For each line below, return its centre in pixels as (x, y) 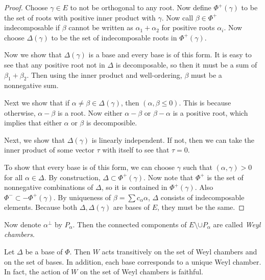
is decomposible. (112, 123)
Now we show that (33, 55)
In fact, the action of (37, 272)
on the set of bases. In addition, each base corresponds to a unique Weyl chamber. (133, 261)
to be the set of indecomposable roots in (114, 37)
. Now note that (168, 177)
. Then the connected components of (130, 224)
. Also (204, 187)
